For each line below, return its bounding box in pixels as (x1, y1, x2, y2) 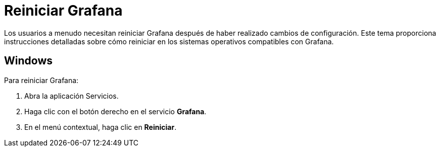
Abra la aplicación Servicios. (24, 91, 119, 100)
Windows (4, 54, 53, 67)
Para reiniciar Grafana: (4, 75, 79, 85)
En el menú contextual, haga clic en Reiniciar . (24, 122, 177, 131)
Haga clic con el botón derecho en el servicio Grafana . (24, 107, 207, 116)
